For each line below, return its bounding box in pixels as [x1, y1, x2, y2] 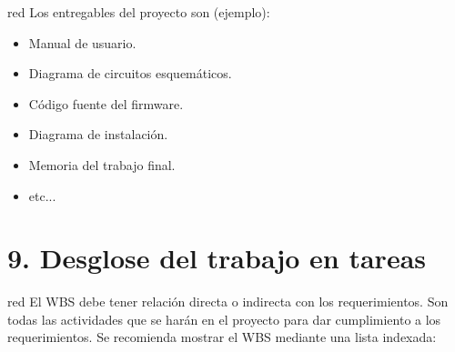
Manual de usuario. [28, 33, 136, 52]
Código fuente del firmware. [28, 94, 184, 113]
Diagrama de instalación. [28, 125, 168, 144]
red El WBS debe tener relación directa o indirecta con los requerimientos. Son [7, 292, 449, 311]
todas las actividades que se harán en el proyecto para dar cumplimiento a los [7, 309, 441, 328]
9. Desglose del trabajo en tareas [7, 239, 427, 277]
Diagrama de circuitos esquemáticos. [28, 64, 232, 83]
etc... [28, 186, 56, 205]
